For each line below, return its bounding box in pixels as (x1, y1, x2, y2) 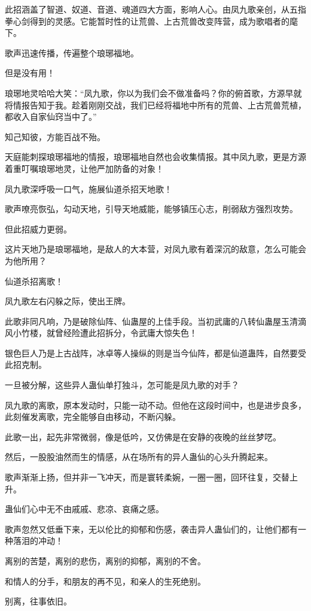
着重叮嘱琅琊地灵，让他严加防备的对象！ (5, 162, 164, 174)
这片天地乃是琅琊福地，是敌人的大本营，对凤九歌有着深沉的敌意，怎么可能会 (5, 243, 306, 255)
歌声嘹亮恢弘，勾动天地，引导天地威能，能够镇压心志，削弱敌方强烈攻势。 (5, 202, 298, 215)
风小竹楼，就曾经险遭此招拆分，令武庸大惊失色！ (5, 326, 197, 339)
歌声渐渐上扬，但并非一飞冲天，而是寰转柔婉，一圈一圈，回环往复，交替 (5, 471, 289, 483)
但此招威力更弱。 (5, 222, 72, 235)
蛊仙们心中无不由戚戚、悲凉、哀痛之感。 (5, 503, 164, 515)
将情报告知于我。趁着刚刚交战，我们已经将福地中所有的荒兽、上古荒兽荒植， (5, 98, 306, 111)
